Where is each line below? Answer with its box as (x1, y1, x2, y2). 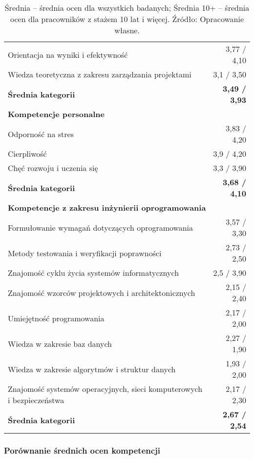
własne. (114, 24, 140, 36)
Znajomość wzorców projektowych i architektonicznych (8, 287, 195, 298)
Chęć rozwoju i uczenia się (8, 162, 98, 173)
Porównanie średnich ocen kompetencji (4, 444, 161, 456)
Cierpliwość (8, 148, 47, 159)
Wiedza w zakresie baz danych (8, 338, 112, 349)
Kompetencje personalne (8, 108, 105, 120)
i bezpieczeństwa (8, 394, 64, 406)
